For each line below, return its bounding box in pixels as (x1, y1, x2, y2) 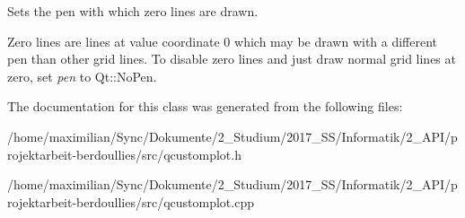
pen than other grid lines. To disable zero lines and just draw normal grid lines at (7, 49, 456, 68)
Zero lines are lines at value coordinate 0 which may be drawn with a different (7, 31, 438, 50)
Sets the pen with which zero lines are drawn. (7, 2, 259, 20)
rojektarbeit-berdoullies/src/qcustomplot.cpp (7, 192, 254, 211)
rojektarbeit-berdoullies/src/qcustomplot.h (7, 144, 241, 163)
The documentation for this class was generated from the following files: (7, 97, 403, 116)
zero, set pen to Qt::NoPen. (7, 66, 157, 85)
